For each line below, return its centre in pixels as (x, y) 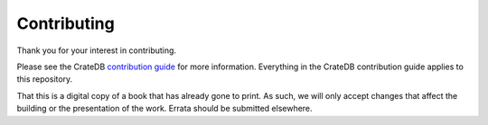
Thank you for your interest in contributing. (96, 50)
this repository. (45, 79)
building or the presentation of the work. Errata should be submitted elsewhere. (164, 109)
